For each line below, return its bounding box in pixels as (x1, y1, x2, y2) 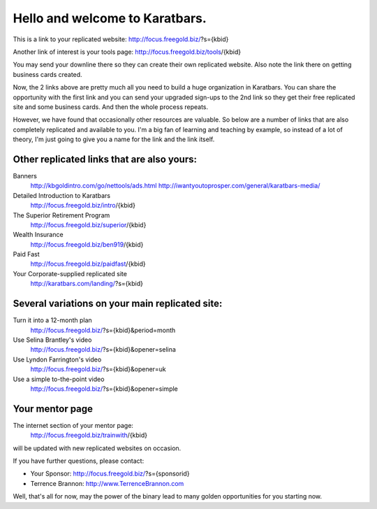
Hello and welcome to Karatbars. (13, 10, 207, 26)
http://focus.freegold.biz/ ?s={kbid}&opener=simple (30, 385, 178, 393)
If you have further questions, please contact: (13, 457, 145, 465)
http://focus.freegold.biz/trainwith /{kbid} (30, 431, 148, 440)
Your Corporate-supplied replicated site (13, 269, 127, 278)
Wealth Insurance (13, 231, 64, 239)
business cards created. (13, 70, 83, 78)
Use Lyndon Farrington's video (13, 355, 102, 364)
